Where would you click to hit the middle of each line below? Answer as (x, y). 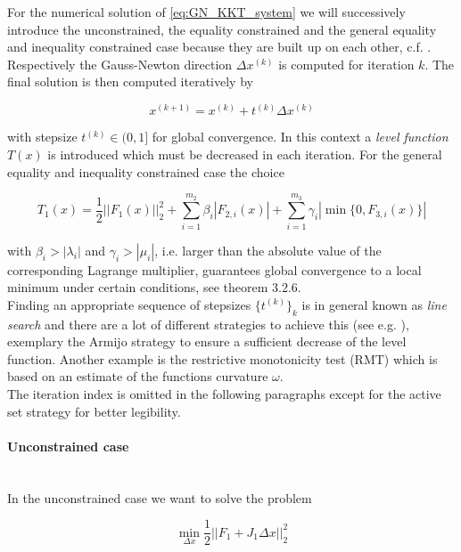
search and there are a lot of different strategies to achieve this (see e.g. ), (208, 324)
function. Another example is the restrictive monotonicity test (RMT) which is (222, 358)
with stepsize (42, 137)
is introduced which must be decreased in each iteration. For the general (245, 154)
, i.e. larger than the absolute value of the (268, 250)
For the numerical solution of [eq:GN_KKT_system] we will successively (206, 12)
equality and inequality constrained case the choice (146, 171)
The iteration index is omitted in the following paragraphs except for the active (224, 394)
